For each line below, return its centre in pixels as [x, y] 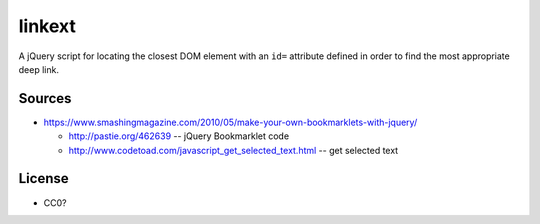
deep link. [39, 69]
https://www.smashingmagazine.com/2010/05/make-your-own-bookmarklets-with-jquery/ [230, 122]
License [43, 178]
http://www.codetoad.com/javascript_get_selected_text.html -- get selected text [233, 150]
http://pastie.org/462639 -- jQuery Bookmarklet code [179, 136]
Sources [45, 98]
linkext [47, 26]
